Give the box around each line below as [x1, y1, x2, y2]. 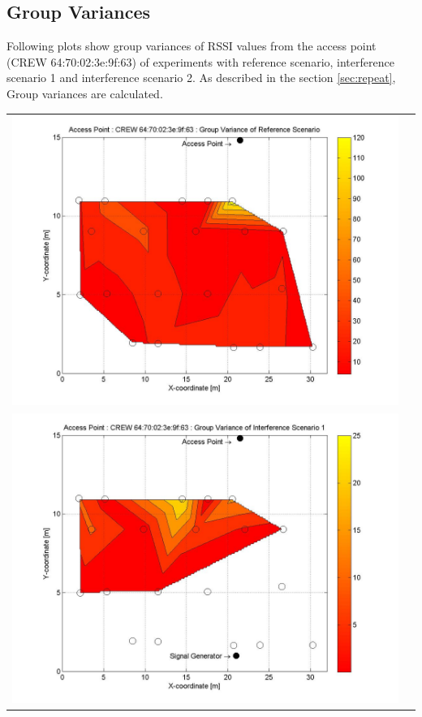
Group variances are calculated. [6, 84, 163, 102]
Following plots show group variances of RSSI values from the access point [6, 37, 377, 54]
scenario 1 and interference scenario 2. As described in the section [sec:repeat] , [6, 69, 396, 86]
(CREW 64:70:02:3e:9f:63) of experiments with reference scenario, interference [6, 53, 394, 70]
